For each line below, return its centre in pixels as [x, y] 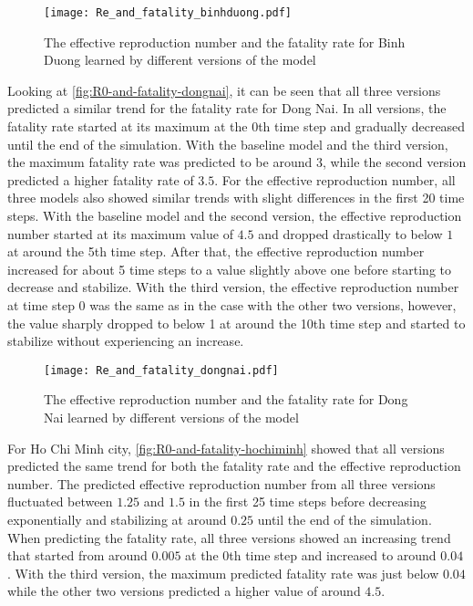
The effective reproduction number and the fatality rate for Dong [226, 399]
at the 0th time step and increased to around [311, 555]
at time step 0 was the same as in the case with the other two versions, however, [232, 304]
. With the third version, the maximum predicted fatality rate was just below [223, 573]
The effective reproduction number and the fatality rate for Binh [225, 42]
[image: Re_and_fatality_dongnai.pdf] [161, 370]
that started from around [77, 555]
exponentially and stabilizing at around [117, 519]
